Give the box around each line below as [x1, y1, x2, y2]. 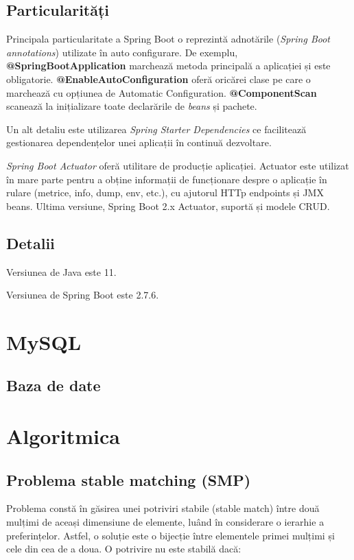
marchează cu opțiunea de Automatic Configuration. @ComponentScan [6, 85, 317, 100]
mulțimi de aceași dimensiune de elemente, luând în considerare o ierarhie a [6, 515, 324, 529]
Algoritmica [6, 422, 120, 450]
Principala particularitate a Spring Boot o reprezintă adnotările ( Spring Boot [6, 32, 330, 46]
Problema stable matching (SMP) [6, 469, 251, 490]
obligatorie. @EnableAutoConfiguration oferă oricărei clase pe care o [6, 71, 311, 86]
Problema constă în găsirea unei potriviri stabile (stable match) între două [6, 501, 320, 515]
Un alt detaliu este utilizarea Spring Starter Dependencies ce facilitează [6, 121, 307, 136]
